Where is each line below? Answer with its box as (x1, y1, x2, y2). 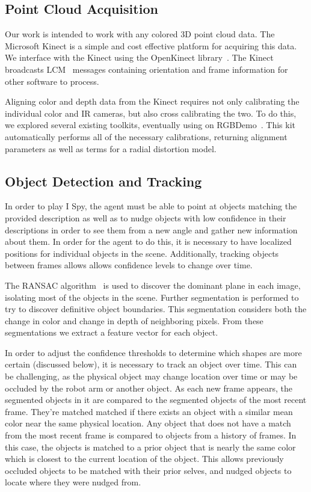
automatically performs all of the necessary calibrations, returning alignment (5, 130, 288, 143)
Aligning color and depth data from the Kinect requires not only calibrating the (5, 95, 300, 108)
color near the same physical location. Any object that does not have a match (5, 417, 291, 429)
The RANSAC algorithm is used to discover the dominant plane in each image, (5, 278, 301, 291)
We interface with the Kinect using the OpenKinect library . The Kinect (5, 51, 274, 64)
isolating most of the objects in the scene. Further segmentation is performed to (5, 291, 299, 303)
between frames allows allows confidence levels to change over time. (5, 259, 253, 271)
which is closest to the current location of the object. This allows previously (5, 452, 284, 465)
